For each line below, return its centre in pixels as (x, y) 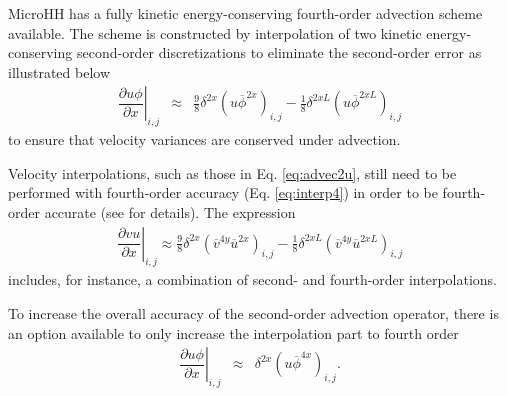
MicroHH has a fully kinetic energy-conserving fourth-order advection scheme (245, 13)
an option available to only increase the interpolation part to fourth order (233, 332)
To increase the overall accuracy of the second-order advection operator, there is (253, 313)
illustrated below (59, 71)
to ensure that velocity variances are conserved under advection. (204, 139)
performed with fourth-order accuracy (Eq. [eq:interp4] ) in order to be (223, 192)
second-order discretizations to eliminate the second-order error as (279, 52)
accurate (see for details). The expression (170, 211)
